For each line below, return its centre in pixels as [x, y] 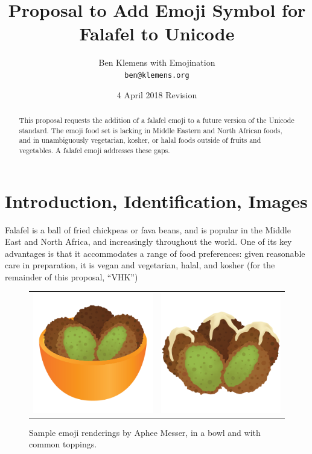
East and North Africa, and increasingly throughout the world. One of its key [148, 241]
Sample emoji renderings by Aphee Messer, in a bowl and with [145, 432]
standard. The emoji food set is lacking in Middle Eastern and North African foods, [151, 130]
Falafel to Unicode [157, 33]
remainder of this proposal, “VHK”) [72, 276]
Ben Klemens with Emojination [157, 62]
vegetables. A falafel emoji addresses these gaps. [94, 150]
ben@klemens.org [157, 75]
